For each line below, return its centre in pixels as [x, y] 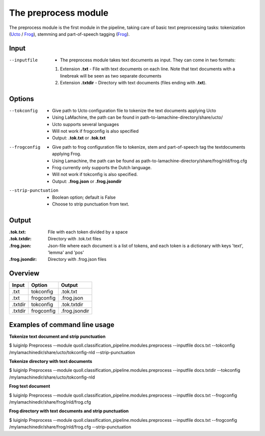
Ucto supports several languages [86, 124]
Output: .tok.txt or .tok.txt [79, 138]
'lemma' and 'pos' [66, 253]
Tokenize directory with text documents [51, 361]
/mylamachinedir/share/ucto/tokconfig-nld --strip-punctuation [72, 352]
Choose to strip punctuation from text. [91, 204]
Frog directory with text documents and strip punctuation [69, 411]
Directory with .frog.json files [77, 259]
